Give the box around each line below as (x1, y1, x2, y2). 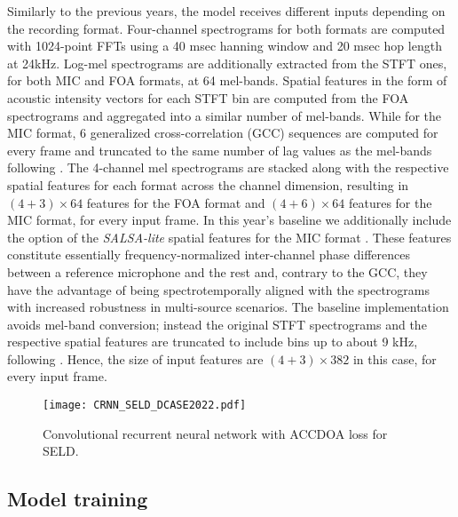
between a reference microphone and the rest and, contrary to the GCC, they (7, 262, 428, 281)
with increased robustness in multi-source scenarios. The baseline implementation (7, 298, 449, 316)
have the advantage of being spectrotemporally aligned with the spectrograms (7, 280, 430, 298)
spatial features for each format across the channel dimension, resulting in (7, 175, 409, 194)
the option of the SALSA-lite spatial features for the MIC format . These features (7, 227, 452, 246)
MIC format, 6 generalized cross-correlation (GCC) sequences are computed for (7, 123, 438, 142)
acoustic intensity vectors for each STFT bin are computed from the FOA (7, 88, 409, 107)
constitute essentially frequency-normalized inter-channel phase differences (7, 245, 410, 264)
